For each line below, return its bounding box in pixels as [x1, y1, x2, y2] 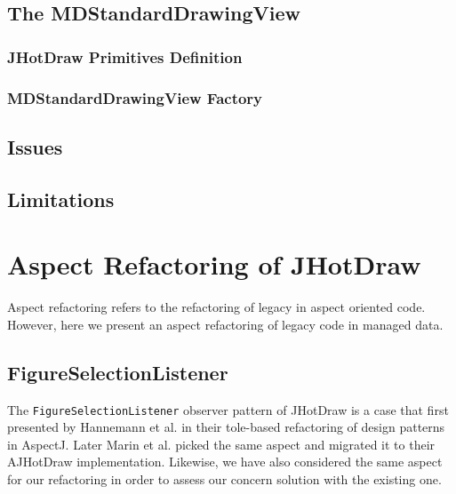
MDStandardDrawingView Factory [7, 86, 263, 108]
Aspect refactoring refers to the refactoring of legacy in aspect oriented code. [7, 298, 426, 316]
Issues [7, 132, 63, 160]
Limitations [7, 185, 115, 212]
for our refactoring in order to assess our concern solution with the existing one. [7, 469, 442, 488]
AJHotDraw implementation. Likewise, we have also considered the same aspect [7, 452, 443, 471]
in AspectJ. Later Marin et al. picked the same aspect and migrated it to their [7, 434, 436, 453]
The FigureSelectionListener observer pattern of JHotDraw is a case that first [7, 400, 449, 418]
